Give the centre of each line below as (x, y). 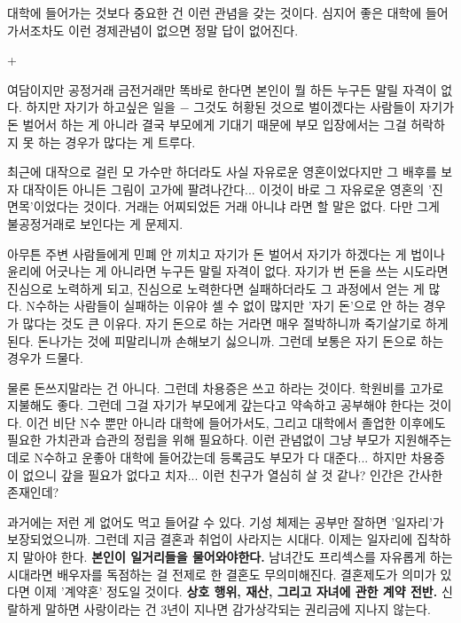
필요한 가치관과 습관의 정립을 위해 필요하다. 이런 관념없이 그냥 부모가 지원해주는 (230, 440)
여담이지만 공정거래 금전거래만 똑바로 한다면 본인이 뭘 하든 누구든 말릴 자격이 (222, 89)
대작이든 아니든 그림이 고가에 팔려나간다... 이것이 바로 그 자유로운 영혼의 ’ (227, 189)
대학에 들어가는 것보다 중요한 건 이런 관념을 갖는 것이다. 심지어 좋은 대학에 (215, 12)
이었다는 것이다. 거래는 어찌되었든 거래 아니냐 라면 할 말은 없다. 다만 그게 (236, 206)
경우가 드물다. (45, 358)
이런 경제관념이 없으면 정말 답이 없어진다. (184, 30)
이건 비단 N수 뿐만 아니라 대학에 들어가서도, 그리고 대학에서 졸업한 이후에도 (236, 422)
